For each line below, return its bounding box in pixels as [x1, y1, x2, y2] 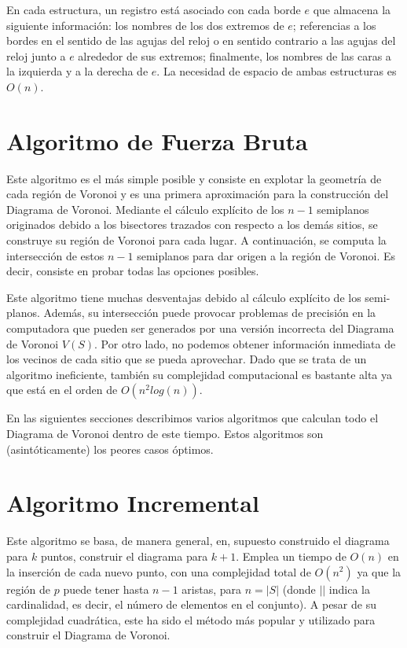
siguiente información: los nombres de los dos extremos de [6, 17, 284, 33]
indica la [328, 580, 370, 597]
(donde [282, 580, 316, 597]
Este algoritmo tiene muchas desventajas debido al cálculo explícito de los [6, 289, 361, 305]
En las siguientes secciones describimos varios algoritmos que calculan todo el [6, 410, 379, 426]
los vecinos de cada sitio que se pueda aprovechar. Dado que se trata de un [6, 351, 367, 367]
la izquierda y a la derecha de [6, 63, 148, 79]
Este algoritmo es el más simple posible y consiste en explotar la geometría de [6, 170, 382, 186]
